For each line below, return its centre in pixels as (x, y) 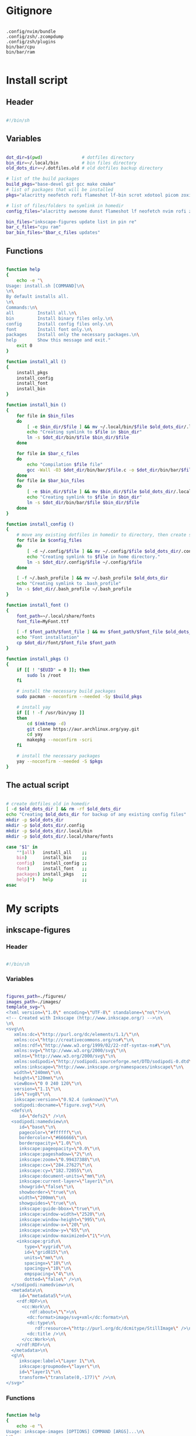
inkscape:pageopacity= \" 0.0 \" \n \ (60, 1149)
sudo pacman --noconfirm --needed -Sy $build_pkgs (79, 697)
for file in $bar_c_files (48, 454)
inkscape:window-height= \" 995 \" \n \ (62, 1219)
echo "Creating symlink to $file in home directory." (94, 557)
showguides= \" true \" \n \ (48, 1203)
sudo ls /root (44, 675)
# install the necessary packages (58, 756)
